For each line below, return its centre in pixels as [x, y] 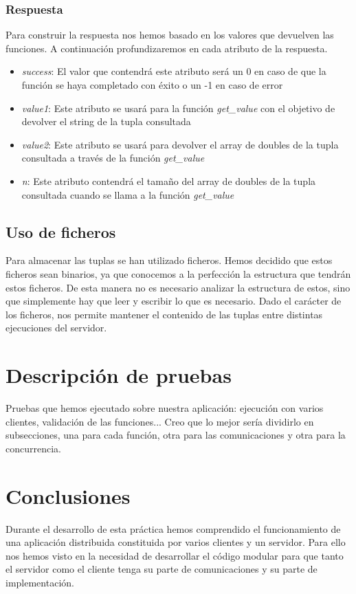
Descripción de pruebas [119, 375]
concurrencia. [33, 448]
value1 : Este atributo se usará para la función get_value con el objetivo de [178, 108]
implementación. [40, 582]
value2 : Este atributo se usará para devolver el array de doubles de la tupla [180, 144]
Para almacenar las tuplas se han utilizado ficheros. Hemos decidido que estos [169, 260]
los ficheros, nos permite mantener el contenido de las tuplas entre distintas [164, 314]
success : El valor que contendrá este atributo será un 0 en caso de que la [174, 71]
